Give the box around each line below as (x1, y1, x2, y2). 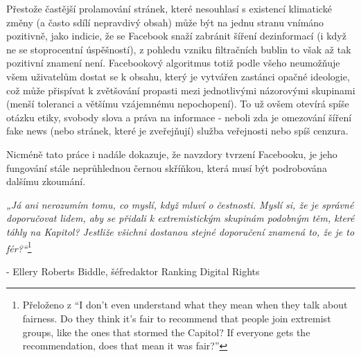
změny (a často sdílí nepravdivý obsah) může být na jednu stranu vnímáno (6, 15, 324, 29)
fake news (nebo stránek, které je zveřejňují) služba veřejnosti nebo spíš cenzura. (6, 123, 349, 138)
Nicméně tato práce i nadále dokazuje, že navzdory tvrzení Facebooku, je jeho (6, 146, 337, 161)
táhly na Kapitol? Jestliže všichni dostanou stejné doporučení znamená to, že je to (6, 224, 355, 238)
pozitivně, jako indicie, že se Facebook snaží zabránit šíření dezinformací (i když (6, 28, 346, 43)
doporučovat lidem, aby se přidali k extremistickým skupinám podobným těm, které (6, 211, 355, 225)
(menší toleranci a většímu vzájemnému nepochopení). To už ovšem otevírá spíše (6, 96, 349, 111)
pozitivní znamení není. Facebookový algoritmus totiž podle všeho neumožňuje (6, 55, 340, 70)
